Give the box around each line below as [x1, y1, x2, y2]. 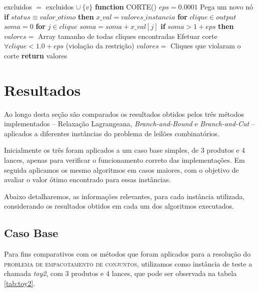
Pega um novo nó [200, 1, 253, 11]
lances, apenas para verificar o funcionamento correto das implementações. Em [4, 155, 245, 165]
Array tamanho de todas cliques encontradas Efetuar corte [37, 30, 217, 41]
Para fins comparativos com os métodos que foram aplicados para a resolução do [4, 249, 251, 259]
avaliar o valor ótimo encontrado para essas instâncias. [4, 174, 171, 185]
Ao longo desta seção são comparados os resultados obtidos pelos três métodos [4, 108, 244, 119]
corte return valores [4, 50, 67, 60]
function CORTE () [94, 1, 157, 11]
